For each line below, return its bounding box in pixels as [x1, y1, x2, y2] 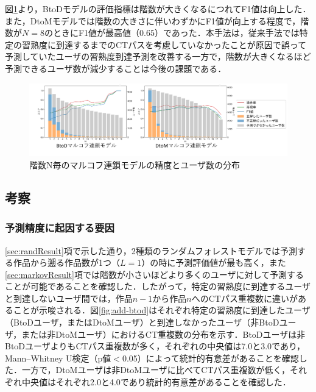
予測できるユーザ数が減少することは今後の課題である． [5, 62, 226, 74]
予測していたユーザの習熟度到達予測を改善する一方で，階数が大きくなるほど [5, 50, 311, 63]
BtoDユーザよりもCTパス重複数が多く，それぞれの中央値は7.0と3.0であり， [5, 340, 305, 352]
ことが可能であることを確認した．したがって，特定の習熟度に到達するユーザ [5, 280, 311, 293]
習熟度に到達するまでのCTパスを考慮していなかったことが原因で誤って [21, 38, 307, 51]
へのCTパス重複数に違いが [191, 291, 298, 304]
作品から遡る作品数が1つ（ [13, 256, 120, 269]
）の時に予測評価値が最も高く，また [141, 256, 286, 269]
